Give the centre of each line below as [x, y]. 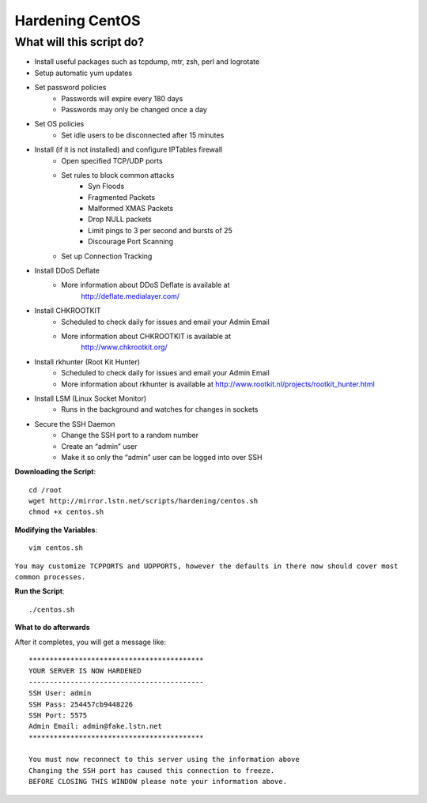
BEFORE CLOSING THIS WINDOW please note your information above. [158, 782]
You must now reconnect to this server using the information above [164, 760]
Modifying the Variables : [56, 530]
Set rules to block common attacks [118, 175]
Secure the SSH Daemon [75, 424]
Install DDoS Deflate [67, 271]
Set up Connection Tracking [107, 256]
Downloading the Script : [55, 472]
